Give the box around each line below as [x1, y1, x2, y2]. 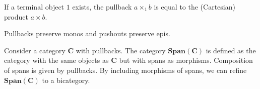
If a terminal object [4, 2, 64, 12]
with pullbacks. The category [76, 45, 166, 55]
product [4, 11, 28, 22]
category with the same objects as [4, 55, 109, 65]
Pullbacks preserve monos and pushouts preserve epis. [4, 28, 170, 39]
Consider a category [4, 45, 66, 55]
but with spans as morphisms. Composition [119, 55, 253, 65]
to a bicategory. [42, 74, 90, 85]
